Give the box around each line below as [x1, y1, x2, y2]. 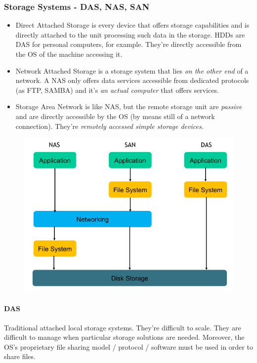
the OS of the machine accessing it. [15, 49, 123, 59]
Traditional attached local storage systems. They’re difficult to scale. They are [4, 322, 241, 332]
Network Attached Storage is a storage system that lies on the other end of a [15, 65, 249, 76]
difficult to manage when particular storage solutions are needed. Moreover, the [4, 332, 245, 342]
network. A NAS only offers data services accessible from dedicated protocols [15, 75, 249, 85]
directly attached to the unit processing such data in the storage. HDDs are [15, 29, 245, 40]
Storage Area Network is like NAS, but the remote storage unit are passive [15, 101, 242, 112]
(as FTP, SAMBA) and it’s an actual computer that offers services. [15, 84, 219, 95]
